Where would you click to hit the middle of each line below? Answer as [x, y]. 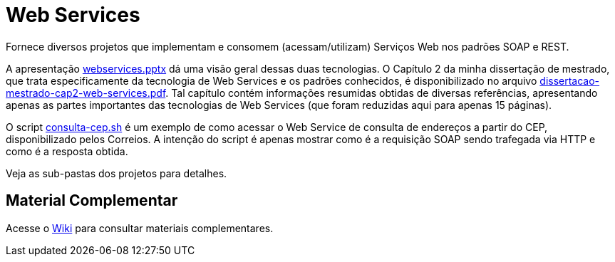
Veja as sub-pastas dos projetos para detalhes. [117, 173]
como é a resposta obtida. [67, 151]
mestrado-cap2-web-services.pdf [86, 93]
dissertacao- [570, 80]
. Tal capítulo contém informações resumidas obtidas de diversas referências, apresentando [382, 93]
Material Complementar [92, 201]
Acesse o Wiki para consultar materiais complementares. [140, 228]
